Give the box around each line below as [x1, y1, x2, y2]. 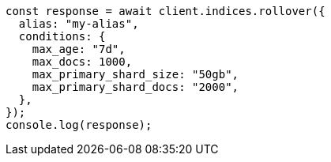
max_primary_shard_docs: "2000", [32, 81, 239, 93]
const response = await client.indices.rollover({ [6, 5, 325, 17]
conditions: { [18, 30, 106, 43]
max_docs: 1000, [32, 55, 133, 68]
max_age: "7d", [32, 43, 126, 55]
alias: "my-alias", [18, 17, 139, 30]
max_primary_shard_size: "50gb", [32, 68, 239, 81]
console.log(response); [6, 119, 152, 131]
